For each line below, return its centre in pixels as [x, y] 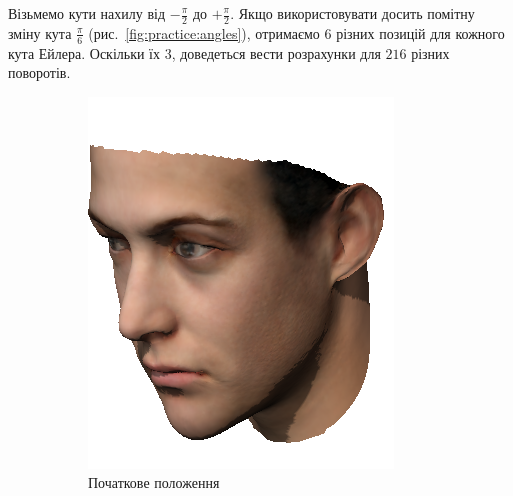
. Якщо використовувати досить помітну [352, 13]
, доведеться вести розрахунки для [276, 52]
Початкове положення [154, 482]
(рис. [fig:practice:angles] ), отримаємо [204, 32]
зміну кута [40, 32]
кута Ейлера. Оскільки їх [84, 52]
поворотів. [39, 72]
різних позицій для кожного [420, 32]
